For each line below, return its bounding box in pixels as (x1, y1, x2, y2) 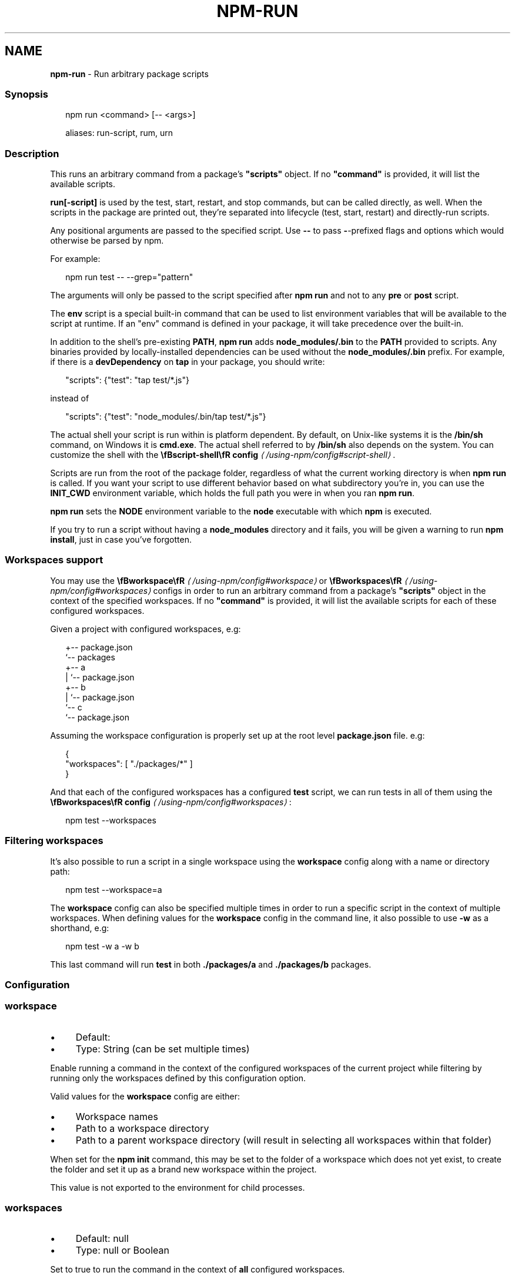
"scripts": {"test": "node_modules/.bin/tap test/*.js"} (65, 411, 266, 422)
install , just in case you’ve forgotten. (50, 534, 192, 545)
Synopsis (5, 88, 48, 100)
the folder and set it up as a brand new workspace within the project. (50, 1164, 317, 1174)
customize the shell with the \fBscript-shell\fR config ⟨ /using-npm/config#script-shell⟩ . (50, 450, 396, 460)
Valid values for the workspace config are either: (50, 1091, 240, 1101)
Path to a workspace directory (75, 1122, 209, 1134)
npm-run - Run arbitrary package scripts (50, 68, 209, 79)
